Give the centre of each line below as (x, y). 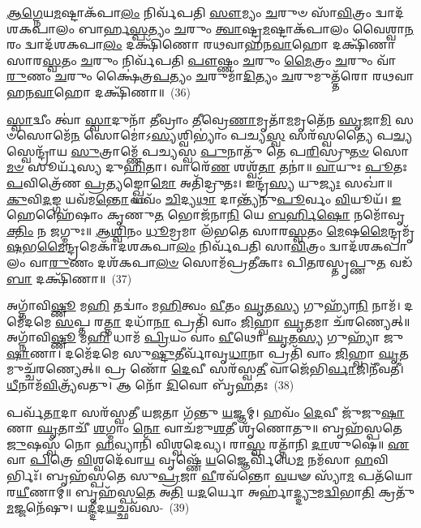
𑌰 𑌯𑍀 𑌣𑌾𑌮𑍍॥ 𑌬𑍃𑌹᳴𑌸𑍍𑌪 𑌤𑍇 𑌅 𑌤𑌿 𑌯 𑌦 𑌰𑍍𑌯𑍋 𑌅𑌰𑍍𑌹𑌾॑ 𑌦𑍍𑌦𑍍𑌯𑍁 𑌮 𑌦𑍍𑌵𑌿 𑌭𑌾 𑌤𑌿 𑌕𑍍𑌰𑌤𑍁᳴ (211, 491)
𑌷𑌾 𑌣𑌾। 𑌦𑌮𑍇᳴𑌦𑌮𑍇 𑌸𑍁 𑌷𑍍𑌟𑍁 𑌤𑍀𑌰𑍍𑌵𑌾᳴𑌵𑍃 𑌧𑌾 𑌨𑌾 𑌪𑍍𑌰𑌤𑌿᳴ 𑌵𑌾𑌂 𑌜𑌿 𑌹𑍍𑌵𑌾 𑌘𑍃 (203, 352)
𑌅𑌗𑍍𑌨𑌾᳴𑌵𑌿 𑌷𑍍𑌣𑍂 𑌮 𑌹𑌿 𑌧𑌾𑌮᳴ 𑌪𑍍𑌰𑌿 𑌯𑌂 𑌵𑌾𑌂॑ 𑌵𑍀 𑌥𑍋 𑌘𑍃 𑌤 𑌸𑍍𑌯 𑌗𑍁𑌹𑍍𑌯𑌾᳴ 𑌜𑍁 (205, 337)
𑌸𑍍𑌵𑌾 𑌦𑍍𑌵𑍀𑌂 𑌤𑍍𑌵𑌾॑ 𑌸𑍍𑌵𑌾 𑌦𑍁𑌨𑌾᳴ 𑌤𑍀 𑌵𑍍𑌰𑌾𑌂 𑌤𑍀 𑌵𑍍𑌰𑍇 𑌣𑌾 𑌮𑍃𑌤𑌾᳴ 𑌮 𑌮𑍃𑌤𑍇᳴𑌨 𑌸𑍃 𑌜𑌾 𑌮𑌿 (199, 119)
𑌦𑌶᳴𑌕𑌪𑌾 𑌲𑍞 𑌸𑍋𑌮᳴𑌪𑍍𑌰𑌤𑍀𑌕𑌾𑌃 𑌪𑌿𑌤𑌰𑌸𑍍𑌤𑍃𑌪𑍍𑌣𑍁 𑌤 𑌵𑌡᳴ (255, 262)
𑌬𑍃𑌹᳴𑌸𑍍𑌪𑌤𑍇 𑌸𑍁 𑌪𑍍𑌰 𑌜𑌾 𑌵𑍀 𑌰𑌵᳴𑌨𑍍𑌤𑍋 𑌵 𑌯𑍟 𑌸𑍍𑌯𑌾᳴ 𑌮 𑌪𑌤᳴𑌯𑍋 (230, 476)
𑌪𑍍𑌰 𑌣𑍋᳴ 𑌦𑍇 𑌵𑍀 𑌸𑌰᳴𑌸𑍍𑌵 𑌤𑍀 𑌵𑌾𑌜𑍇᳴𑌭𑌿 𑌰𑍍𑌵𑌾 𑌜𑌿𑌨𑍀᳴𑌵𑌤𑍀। (254, 369)
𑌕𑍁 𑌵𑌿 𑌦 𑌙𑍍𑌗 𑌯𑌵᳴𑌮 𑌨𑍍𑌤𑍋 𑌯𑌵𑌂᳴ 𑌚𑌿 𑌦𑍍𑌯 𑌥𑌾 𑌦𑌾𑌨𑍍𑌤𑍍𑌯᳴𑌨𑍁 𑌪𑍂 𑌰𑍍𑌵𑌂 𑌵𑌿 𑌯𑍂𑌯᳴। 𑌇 (204, 198)
